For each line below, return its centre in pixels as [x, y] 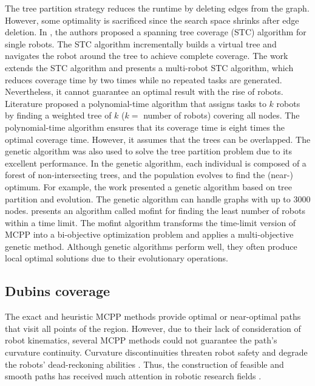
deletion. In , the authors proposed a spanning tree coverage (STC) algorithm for [156, 32]
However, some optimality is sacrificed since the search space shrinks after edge [152, 20]
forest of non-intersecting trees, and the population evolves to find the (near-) [149, 175]
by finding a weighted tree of [58, 115]
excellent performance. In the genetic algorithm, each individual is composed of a [156, 163]
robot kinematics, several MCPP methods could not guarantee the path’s [141, 340]
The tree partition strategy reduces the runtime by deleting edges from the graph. [157, 8]
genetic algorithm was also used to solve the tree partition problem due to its [149, 151]
